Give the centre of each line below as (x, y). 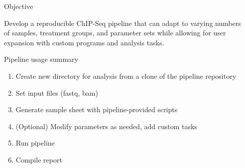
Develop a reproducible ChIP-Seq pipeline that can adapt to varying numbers (122, 23)
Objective (19, 6)
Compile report (39, 159)
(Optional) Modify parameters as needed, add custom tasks (106, 126)
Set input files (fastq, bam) (57, 92)
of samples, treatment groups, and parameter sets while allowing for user (115, 33)
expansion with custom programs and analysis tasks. (84, 42)
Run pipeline (35, 143)
